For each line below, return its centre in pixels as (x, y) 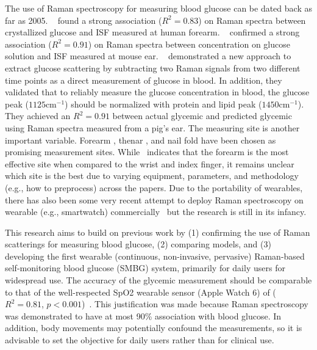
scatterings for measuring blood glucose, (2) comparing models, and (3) (138, 244)
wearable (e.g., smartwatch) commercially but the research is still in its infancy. (156, 212)
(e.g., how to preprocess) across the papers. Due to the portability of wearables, (154, 187)
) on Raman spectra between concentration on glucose (189, 44)
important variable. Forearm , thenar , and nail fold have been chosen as (141, 140)
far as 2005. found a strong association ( (84, 20)
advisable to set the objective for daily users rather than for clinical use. (140, 340)
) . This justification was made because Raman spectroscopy (195, 304)
